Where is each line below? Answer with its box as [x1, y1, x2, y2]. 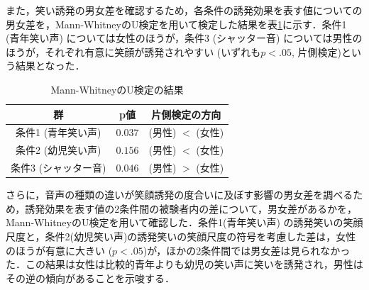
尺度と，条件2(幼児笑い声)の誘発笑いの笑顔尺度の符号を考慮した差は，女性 [6, 228, 356, 243]
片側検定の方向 [151, 106, 221, 121]
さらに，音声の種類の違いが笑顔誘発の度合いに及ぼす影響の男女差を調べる [6, 187, 353, 202]
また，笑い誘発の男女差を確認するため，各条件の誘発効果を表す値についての [6, 3, 363, 17]
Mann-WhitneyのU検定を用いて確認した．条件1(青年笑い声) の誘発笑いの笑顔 [6, 215, 363, 230]
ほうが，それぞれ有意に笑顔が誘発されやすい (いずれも [6, 44, 261, 59]
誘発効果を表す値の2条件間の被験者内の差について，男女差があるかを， [25, 201, 357, 216]
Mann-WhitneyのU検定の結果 [50, 82, 184, 96]
